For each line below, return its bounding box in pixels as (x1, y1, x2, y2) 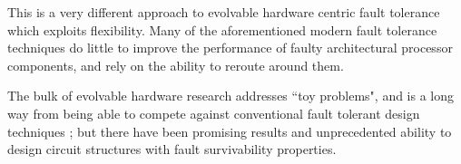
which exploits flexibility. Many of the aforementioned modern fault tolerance (7, 20, 437, 39)
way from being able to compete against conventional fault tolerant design (7, 103, 420, 122)
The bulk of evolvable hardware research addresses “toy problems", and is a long (7, 86, 455, 105)
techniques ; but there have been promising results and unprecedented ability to (7, 121, 452, 140)
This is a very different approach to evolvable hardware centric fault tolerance (7, 3, 440, 21)
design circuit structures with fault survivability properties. (7, 140, 337, 159)
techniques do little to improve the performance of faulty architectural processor (7, 38, 453, 57)
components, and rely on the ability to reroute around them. (7, 55, 344, 74)
